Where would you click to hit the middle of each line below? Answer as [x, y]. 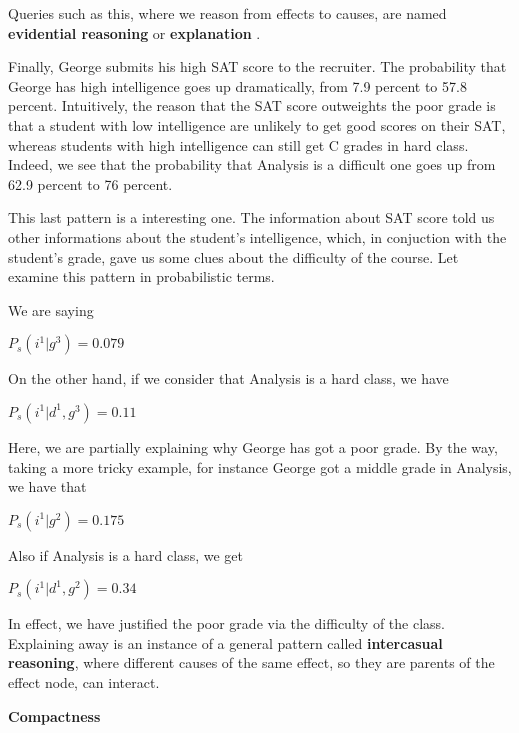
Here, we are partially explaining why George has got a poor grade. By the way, [253, 446]
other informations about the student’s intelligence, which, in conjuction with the [257, 236]
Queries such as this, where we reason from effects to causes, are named [227, 13]
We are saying [51, 309]
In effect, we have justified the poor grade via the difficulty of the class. [226, 623]
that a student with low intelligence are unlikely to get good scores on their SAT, [257, 124]
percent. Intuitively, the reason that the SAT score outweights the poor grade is [252, 105]
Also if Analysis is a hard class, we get [125, 554]
